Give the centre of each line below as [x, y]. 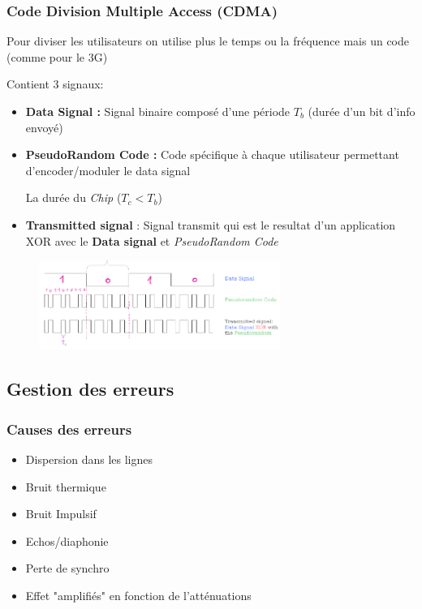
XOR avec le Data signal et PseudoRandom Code [152, 240]
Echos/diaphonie [67, 540]
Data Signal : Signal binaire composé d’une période [158, 111]
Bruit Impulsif [61, 514]
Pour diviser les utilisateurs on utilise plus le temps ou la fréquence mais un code [208, 41]
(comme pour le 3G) [57, 56]
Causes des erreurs [69, 429]
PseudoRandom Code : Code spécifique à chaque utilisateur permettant [212, 154]
